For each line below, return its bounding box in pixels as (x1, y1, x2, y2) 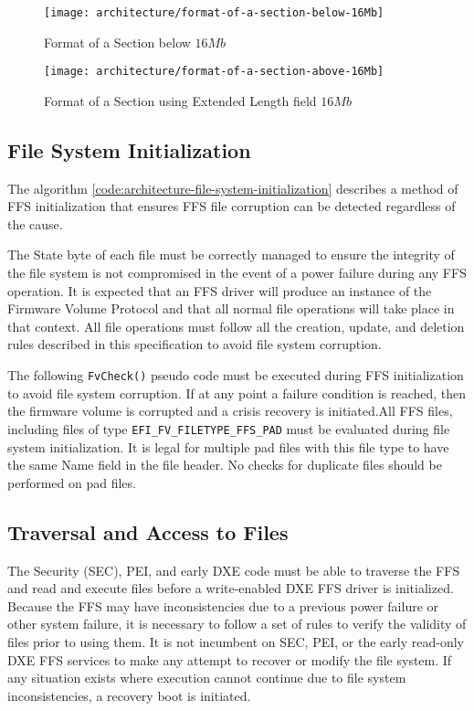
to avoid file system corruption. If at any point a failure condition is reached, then (7, 383, 467, 402)
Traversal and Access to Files (7, 517, 289, 546)
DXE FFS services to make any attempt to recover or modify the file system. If (7, 650, 452, 669)
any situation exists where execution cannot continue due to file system (7, 668, 406, 687)
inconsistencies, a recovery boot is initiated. (7, 685, 251, 705)
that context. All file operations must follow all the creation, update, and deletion (7, 316, 465, 335)
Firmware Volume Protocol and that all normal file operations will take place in (7, 299, 455, 318)
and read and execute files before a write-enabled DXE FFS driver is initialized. (7, 578, 454, 598)
